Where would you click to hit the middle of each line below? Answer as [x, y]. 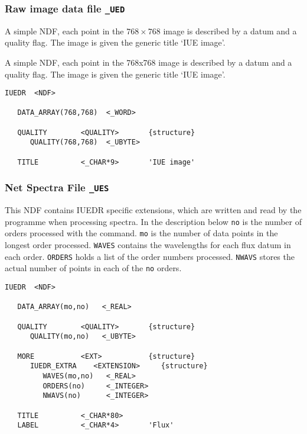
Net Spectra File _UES [57, 187]
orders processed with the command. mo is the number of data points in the [141, 233]
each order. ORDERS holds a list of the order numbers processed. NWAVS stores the [150, 256]
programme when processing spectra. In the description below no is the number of [153, 221]
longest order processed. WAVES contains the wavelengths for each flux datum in [148, 245]
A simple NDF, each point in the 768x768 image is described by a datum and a [148, 62]
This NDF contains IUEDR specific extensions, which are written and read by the [153, 210]
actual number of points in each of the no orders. [93, 268]
